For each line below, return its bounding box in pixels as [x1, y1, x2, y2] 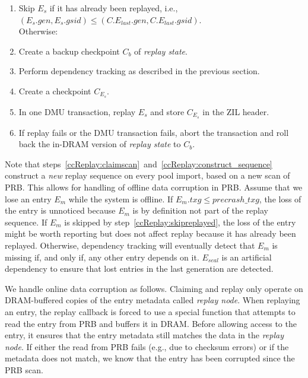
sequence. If [5, 215, 47, 228]
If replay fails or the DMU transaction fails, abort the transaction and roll [18, 126, 289, 138]
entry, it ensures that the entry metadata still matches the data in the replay [5, 329, 284, 341]
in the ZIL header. [202, 105, 269, 117]
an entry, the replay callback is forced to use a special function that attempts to [5, 306, 296, 317]
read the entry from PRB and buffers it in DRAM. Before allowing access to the [5, 317, 297, 329]
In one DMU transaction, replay [18, 105, 136, 117]
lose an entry [5, 192, 52, 205]
